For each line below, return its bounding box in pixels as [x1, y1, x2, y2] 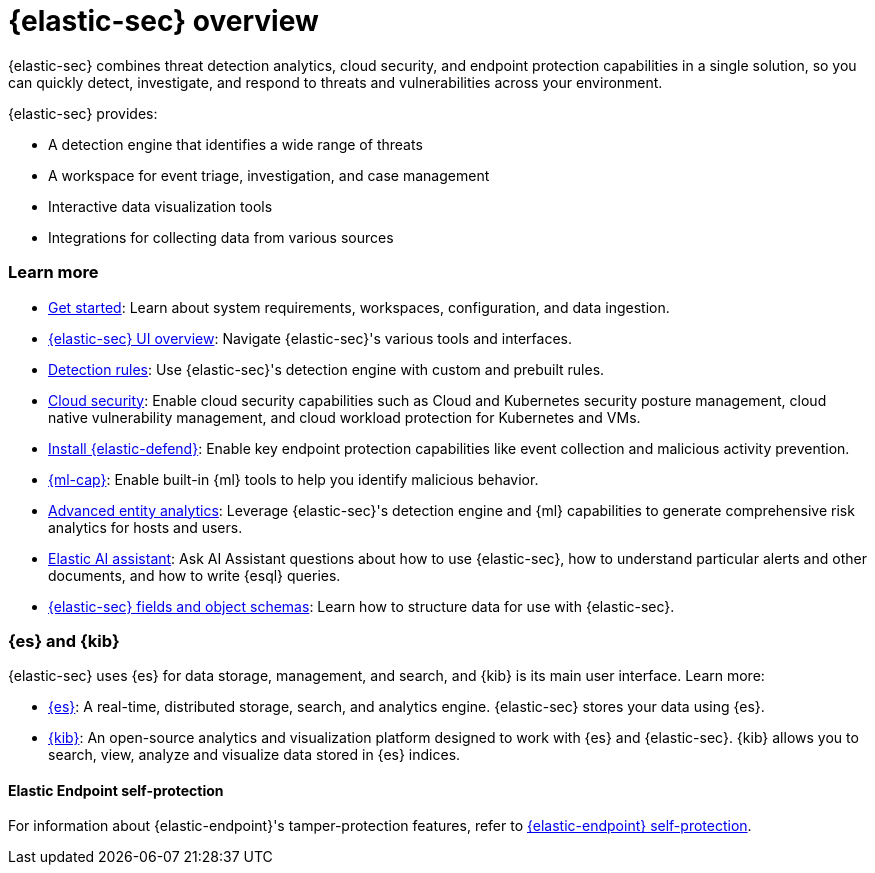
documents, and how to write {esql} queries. [48, 566, 341, 584]
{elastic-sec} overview [8, 4, 319, 38]
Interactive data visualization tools [48, 197, 273, 215]
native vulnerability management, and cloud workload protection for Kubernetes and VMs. [48, 408, 641, 426]
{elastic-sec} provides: [8, 104, 158, 122]
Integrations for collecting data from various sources [48, 228, 394, 246]
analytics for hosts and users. [48, 518, 243, 536]
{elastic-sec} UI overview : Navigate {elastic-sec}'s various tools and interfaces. [48, 329, 572, 347]
